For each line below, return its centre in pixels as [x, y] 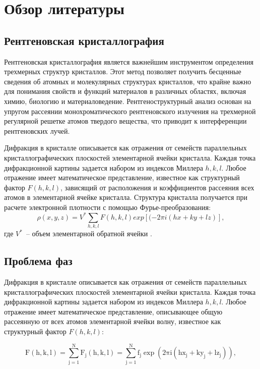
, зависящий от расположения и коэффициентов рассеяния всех [157, 187]
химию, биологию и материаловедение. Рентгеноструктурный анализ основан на [128, 101]
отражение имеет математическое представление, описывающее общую [113, 311]
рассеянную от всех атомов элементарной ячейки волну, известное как [113, 321]
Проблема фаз [38, 261]
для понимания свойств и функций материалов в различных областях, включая [125, 91]
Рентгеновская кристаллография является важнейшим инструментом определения [129, 61]
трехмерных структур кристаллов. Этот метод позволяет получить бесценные [123, 71]
